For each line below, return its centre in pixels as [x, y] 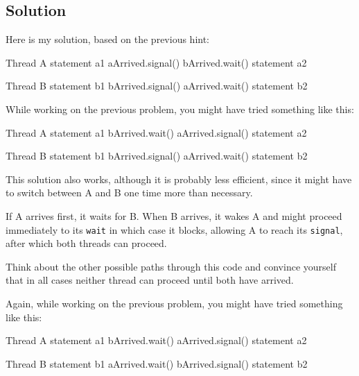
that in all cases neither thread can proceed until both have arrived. [150, 280]
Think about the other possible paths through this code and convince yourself [171, 266]
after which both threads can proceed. [86, 243]
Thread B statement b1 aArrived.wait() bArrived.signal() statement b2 [157, 363]
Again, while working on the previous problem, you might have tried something [174, 303]
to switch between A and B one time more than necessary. [129, 193]
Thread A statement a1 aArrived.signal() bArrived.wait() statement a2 [156, 62]
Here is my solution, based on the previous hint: [107, 39]
